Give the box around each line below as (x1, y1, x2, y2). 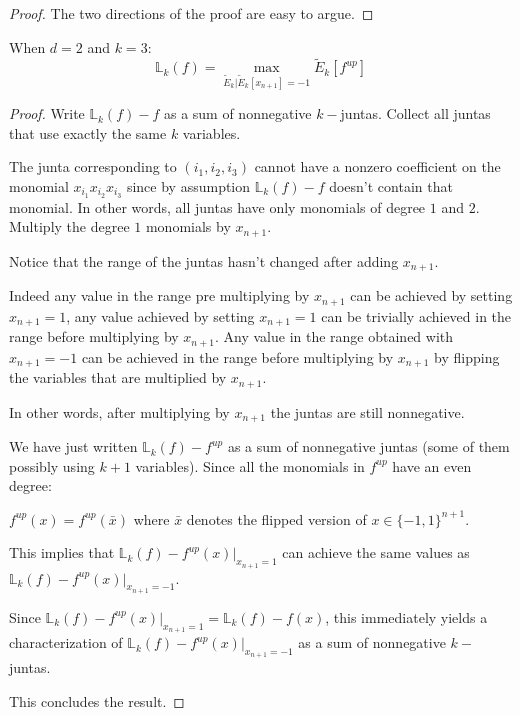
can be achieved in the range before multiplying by (81, 346, 394, 367)
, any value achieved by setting (66, 305, 255, 326)
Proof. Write (9, 103, 85, 124)
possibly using (9, 455, 95, 476)
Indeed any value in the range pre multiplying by (9, 285, 310, 306)
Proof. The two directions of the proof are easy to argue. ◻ (9, 3, 374, 23)
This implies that (9, 542, 115, 563)
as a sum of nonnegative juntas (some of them (227, 436, 510, 457)
